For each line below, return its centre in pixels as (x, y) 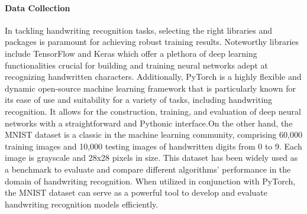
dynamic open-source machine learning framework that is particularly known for (151, 88)
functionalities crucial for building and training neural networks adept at (136, 65)
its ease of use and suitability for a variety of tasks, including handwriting (139, 100)
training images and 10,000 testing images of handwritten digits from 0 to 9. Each (153, 146)
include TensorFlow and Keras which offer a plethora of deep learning (131, 53)
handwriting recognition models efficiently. (82, 204)
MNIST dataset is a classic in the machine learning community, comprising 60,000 (153, 134)
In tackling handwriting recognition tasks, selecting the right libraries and (139, 30)
